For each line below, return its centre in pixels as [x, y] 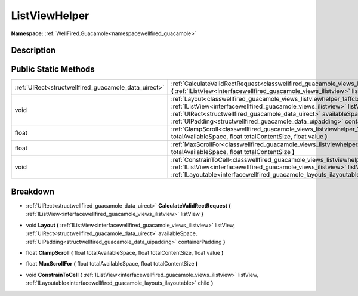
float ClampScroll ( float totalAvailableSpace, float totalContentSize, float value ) [125, 252]
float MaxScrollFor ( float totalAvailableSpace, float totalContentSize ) [112, 264]
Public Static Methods [53, 70]
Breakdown [33, 191]
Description [33, 50]
